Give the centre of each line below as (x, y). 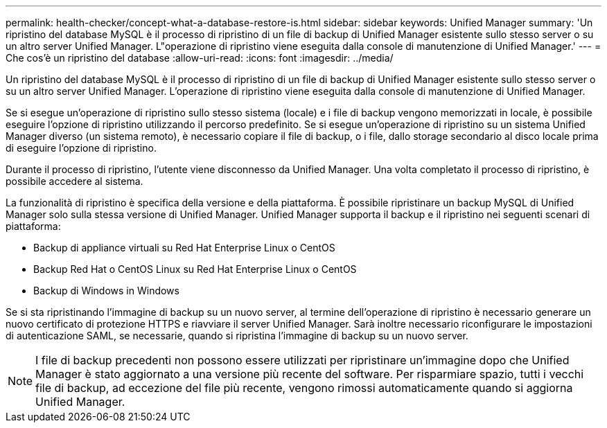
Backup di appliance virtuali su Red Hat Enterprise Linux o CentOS (184, 248)
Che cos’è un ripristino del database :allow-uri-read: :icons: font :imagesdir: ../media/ (200, 58)
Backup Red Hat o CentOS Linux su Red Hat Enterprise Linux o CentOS (195, 269)
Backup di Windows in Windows (106, 291)
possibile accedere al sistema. (74, 181)
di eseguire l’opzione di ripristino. (81, 148)
